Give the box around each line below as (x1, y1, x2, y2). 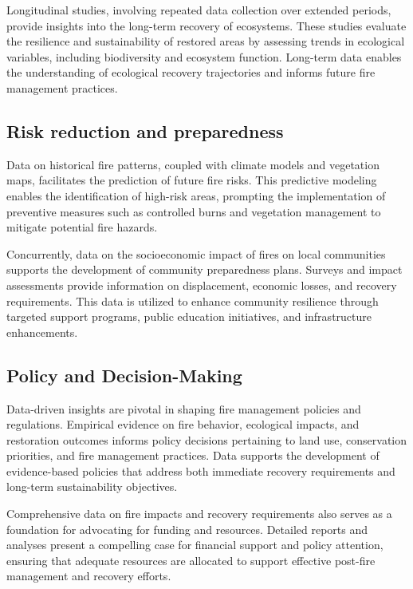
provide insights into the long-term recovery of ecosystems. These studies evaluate (6, 17, 407, 34)
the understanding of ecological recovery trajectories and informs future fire (6, 64, 376, 81)
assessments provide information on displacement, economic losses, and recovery (6, 276, 397, 293)
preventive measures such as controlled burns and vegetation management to (6, 203, 381, 219)
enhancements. (6, 323, 78, 340)
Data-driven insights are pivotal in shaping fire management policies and (6, 400, 361, 417)
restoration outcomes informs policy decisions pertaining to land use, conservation (6, 431, 407, 448)
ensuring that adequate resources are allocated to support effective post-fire (6, 551, 376, 568)
